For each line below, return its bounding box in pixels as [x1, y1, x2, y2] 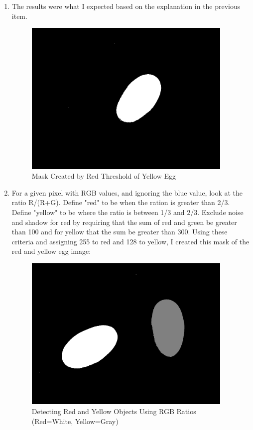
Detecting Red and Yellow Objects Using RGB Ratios [31, 406, 196, 417]
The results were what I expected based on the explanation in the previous [11, 1, 241, 11]
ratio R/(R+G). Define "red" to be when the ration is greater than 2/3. [11, 197, 230, 208]
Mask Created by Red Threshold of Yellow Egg [31, 171, 176, 181]
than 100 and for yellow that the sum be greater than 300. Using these [11, 226, 228, 237]
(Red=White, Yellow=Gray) [31, 416, 119, 426]
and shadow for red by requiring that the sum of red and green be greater [11, 216, 237, 227]
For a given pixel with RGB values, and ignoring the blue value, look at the [11, 187, 243, 198]
